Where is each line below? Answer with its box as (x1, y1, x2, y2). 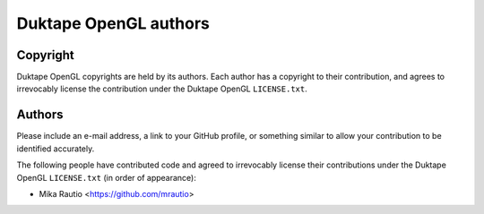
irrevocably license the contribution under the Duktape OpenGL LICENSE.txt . (16, 83, 308, 94)
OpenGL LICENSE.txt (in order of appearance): (16, 172, 196, 183)
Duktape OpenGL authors (16, 13, 211, 33)
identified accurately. (16, 143, 95, 154)
